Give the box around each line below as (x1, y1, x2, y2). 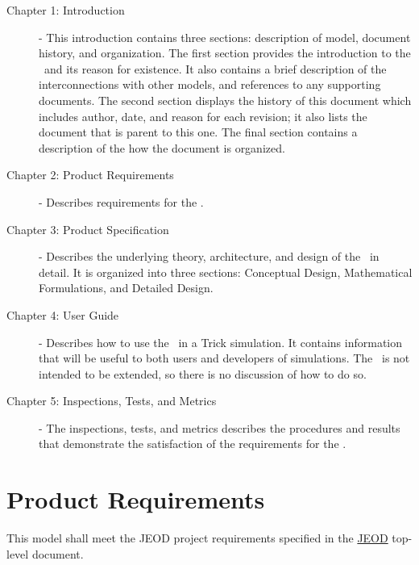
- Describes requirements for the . (39, 193, 204, 210)
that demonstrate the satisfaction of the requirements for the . (39, 435, 346, 452)
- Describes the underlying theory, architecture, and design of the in (39, 248, 380, 265)
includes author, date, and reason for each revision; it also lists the (39, 107, 367, 124)
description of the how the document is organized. (39, 139, 285, 156)
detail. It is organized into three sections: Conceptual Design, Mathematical (39, 263, 413, 280)
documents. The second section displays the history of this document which (39, 91, 412, 108)
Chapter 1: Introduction (6, 2, 125, 18)
